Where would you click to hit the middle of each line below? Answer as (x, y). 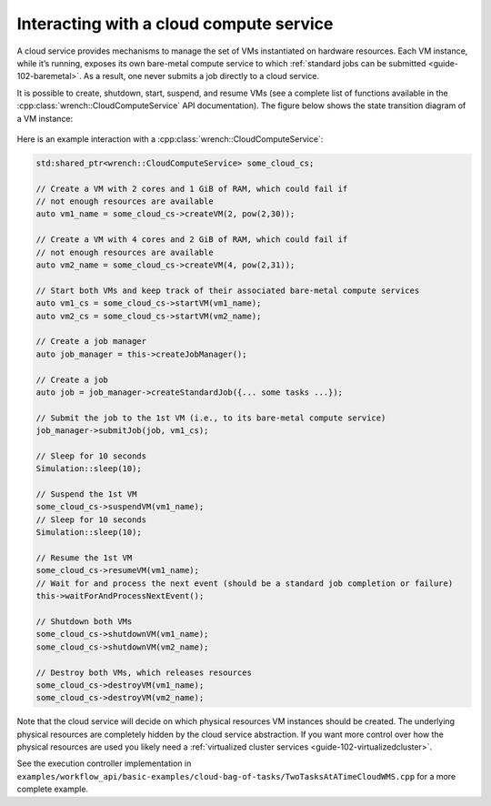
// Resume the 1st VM (84, 558)
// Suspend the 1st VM (86, 494)
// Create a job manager (91, 342)
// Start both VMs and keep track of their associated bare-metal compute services (228, 290)
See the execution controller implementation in (104, 763)
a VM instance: (45, 118)
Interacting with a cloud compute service (175, 24)
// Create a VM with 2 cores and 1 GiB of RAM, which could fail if (192, 188)
